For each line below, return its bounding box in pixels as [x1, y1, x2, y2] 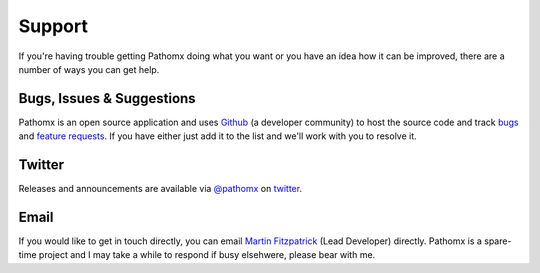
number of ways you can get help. [18, 63, 160, 75]
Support [18, 15, 89, 37]
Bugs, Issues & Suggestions [18, 90, 196, 107]
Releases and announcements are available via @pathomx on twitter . [18, 183, 303, 195]
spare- [483, 235, 512, 247]
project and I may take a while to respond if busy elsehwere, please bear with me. [38, 249, 376, 261]
